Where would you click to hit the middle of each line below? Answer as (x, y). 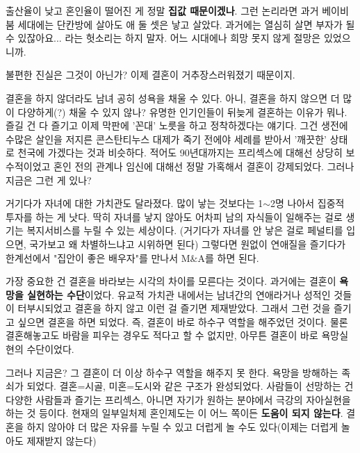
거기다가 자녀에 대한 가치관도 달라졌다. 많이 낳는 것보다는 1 (134, 203)
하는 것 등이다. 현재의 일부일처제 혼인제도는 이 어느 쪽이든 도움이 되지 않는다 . (174, 413)
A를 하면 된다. (228, 257)
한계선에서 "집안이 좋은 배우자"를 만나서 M (98, 257)
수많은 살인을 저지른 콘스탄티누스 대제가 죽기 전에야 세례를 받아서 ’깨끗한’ (166, 139)
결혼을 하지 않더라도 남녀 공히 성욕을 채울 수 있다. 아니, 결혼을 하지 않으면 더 (173, 98)
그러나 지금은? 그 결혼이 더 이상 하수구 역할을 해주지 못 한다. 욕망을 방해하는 (172, 372)
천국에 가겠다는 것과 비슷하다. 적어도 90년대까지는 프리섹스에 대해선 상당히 (180, 153)
